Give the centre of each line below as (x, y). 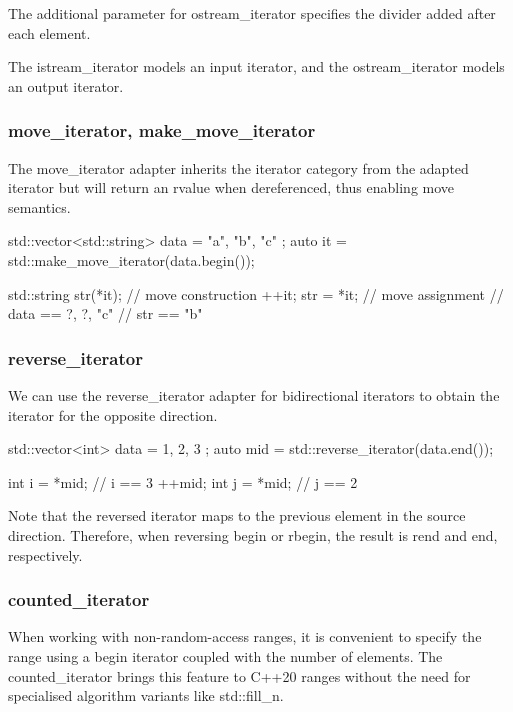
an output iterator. (66, 85)
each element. (49, 32)
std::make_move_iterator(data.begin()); (131, 259)
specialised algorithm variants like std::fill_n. (146, 695)
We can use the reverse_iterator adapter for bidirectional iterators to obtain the (254, 394)
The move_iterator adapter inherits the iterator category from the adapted (238, 167)
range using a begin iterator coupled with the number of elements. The (225, 655)
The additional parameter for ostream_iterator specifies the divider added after (252, 13)
